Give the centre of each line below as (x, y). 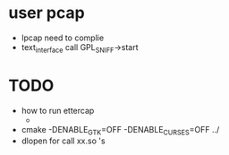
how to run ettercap (58, 110)
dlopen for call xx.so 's (63, 141)
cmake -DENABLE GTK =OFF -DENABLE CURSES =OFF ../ (120, 130)
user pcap (47, 13)
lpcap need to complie (63, 38)
